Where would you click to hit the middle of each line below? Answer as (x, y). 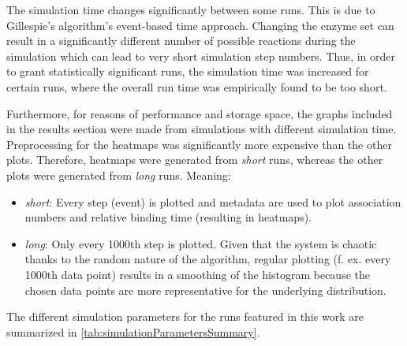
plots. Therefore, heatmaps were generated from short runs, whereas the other (195, 160)
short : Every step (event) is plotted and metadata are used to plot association (213, 201)
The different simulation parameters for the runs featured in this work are (185, 316)
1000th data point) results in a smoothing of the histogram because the (197, 274)
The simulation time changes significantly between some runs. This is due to (191, 9)
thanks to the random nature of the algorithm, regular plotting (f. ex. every (208, 259)
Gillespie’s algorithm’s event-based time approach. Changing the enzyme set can (200, 25)
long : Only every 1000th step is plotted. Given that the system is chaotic (201, 243)
